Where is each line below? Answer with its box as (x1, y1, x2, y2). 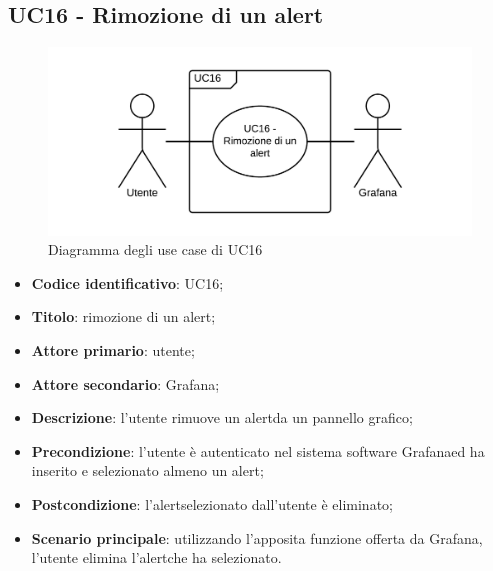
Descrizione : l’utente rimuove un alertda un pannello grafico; (31, 407, 413, 428)
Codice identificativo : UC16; (31, 272, 224, 293)
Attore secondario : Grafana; (31, 373, 220, 394)
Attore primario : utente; (31, 339, 195, 360)
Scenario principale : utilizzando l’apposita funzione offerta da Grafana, (31, 527, 483, 548)
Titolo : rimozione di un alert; (31, 306, 216, 327)
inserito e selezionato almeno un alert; (31, 460, 264, 481)
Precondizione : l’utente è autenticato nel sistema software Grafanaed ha (31, 440, 485, 461)
